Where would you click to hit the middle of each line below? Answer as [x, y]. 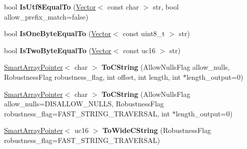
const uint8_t [144, 33]
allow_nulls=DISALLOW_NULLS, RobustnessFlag [84, 104]
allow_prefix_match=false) [46, 16]
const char [123, 7]
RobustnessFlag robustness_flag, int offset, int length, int [92, 77]
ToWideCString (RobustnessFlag [157, 130]
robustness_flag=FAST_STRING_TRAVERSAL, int [87, 113]
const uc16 [139, 50]
